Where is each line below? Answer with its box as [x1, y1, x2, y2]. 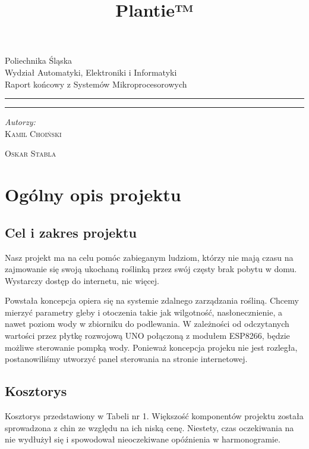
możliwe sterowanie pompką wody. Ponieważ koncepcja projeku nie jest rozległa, [5, 341, 298, 353]
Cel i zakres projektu [5, 223, 137, 241]
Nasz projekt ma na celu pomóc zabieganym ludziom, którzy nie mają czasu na [5, 251, 294, 263]
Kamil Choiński [5, 127, 62, 139]
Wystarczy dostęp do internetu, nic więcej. [5, 274, 160, 286]
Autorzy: [5, 116, 36, 128]
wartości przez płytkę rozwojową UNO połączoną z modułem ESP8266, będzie [5, 329, 290, 342]
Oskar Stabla [5, 147, 56, 160]
